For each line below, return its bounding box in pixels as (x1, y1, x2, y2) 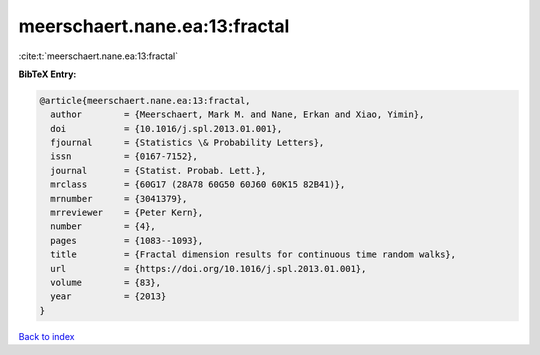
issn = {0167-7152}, (50, 151, 199, 162)
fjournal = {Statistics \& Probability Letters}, (50, 137, 325, 149)
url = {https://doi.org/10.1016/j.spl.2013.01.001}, (50, 263, 367, 274)
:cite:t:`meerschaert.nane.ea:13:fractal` (18, 50, 179, 62)
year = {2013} (50, 291, 167, 302)
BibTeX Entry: (18, 68, 77, 80)
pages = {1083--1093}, (50, 235, 204, 246)
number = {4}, (50, 221, 157, 232)
